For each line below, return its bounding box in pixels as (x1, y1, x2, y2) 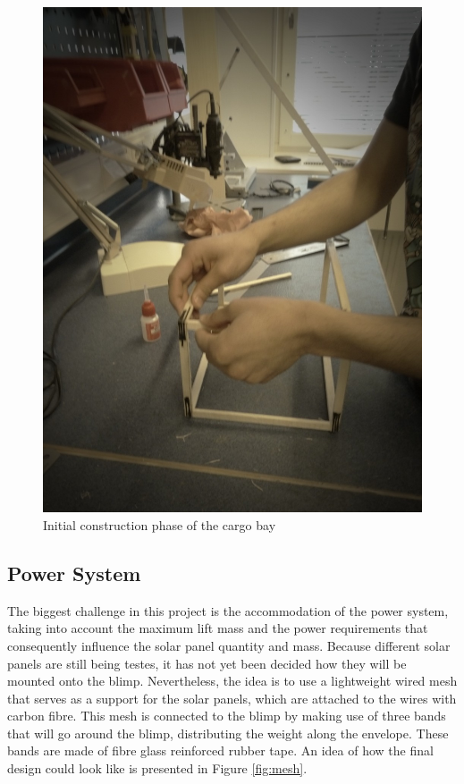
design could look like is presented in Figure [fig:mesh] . (7, 759, 308, 778)
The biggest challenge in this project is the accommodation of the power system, (7, 601, 449, 620)
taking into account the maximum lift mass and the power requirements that (7, 619, 428, 637)
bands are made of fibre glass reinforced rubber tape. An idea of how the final (7, 741, 434, 760)
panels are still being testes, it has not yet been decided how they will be (7, 653, 407, 672)
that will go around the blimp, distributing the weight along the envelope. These (7, 723, 449, 742)
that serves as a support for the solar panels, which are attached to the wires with (7, 688, 457, 707)
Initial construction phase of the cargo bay (43, 515, 276, 534)
